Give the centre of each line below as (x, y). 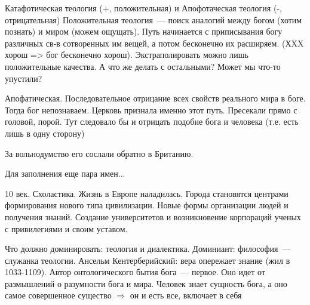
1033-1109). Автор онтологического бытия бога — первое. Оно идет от (135, 272)
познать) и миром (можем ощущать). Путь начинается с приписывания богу (144, 31)
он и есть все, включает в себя (186, 295)
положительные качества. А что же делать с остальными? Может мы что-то (143, 66)
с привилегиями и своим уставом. (66, 228)
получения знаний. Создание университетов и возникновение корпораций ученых (153, 216)
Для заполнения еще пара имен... (65, 173)
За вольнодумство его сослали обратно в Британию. (99, 153)
